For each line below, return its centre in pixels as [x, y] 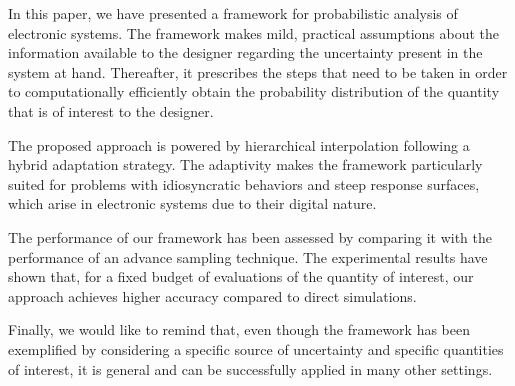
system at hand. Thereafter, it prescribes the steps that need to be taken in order [258, 71]
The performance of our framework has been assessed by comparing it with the [250, 236]
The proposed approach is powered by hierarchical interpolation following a [239, 144]
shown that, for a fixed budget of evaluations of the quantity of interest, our [241, 276]
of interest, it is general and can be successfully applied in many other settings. [250, 368]
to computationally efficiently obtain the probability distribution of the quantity [254, 91]
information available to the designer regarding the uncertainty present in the [245, 52]
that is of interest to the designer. [111, 110]
